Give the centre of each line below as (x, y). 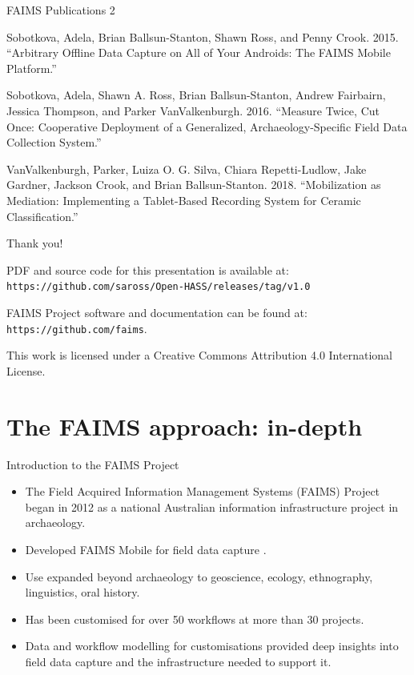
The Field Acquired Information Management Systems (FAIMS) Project (203, 491)
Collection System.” (54, 142)
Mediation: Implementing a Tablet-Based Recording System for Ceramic (184, 200)
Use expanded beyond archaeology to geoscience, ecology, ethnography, (199, 576)
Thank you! (35, 243)
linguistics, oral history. (82, 592)
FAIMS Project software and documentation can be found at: (157, 312)
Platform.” (32, 68)
